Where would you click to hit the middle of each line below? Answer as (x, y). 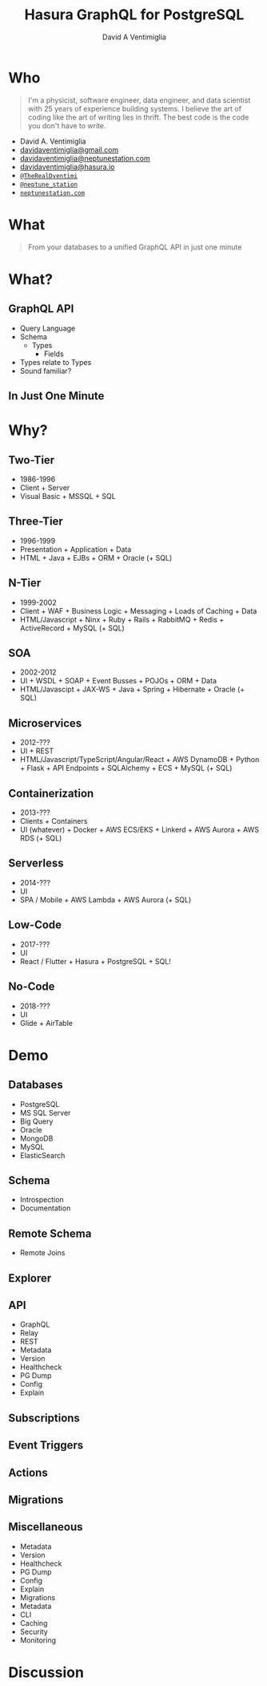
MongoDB (36, 1138)
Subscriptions (44, 1418)
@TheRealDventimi (49, 176)
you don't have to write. (67, 125)
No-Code (32, 987)
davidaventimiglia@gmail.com (69, 149)
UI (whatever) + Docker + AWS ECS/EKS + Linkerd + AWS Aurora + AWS (139, 830)
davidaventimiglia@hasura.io (67, 167)
